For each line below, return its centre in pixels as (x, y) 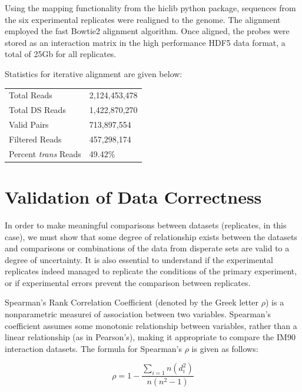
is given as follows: (225, 348)
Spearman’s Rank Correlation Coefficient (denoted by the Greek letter (132, 302)
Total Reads (31, 95)
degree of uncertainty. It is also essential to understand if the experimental (139, 259)
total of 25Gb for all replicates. (61, 54)
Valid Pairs (29, 124)
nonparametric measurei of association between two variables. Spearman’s (138, 314)
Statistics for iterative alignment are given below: (94, 73)
